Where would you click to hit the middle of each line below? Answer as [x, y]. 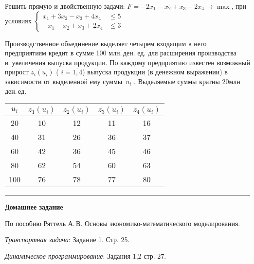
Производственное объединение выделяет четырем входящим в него [106, 43]
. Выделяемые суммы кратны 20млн [187, 81]
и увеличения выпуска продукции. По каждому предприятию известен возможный [127, 62]
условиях [18, 20]
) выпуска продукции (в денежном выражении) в [155, 72]
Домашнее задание [34, 207]
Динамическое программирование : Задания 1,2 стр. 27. [86, 255]
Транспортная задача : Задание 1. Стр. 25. [67, 239]
